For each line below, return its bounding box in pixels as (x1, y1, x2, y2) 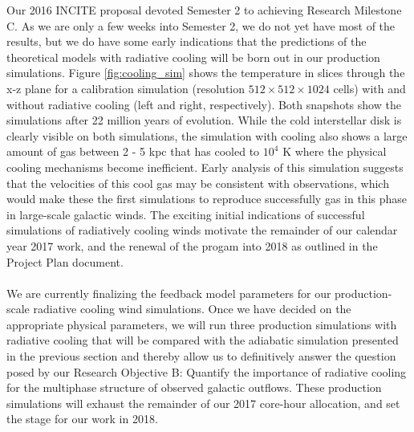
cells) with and (333, 79, 406, 96)
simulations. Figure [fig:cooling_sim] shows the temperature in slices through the (6, 64, 405, 81)
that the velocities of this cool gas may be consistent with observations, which (6, 174, 389, 191)
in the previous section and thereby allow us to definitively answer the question (6, 348, 396, 365)
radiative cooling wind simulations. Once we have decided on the (33, 300, 351, 317)
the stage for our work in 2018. (6, 410, 158, 427)
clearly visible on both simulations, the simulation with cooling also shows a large (6, 127, 408, 144)
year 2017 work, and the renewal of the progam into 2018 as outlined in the (6, 237, 378, 254)
